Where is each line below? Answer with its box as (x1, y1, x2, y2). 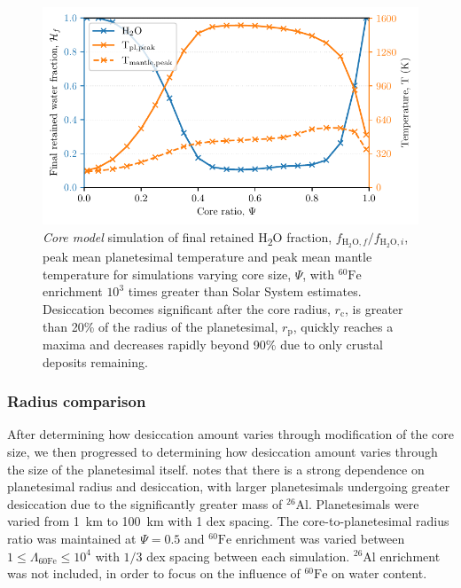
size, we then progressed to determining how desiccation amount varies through (7, 442, 438, 460)
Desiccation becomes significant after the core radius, (43, 299, 331, 318)
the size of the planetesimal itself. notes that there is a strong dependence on (7, 459, 425, 478)
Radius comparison (7, 390, 146, 412)
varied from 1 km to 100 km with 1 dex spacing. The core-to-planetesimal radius (7, 512, 449, 530)
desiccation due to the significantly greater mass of (7, 494, 283, 513)
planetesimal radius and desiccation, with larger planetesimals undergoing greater (7, 477, 450, 496)
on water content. (332, 564, 427, 583)
